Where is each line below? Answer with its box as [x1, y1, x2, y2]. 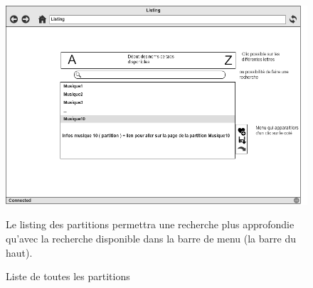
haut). [6, 245, 33, 260]
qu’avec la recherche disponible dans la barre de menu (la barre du [6, 231, 296, 246]
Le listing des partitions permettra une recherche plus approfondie [6, 217, 295, 232]
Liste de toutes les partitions [6, 269, 130, 284]
